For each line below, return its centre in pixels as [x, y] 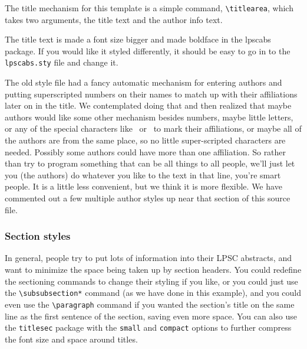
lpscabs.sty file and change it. [62, 62]
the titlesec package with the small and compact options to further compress [148, 327]
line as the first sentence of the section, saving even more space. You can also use [151, 316]
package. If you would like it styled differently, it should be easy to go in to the [148, 50]
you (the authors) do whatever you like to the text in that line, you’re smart [143, 174]
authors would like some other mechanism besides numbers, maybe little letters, [149, 117]
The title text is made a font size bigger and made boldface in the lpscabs [138, 39]
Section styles [38, 236]
